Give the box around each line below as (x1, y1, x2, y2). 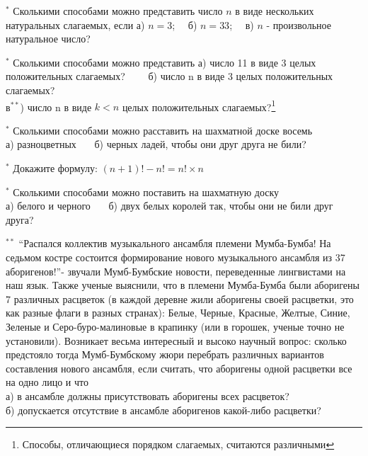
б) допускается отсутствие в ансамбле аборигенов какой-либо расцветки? (6, 402, 321, 417)
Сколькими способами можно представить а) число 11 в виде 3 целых (13, 55, 316, 69)
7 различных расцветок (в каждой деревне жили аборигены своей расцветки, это (6, 291, 354, 306)
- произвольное (266, 17, 331, 32)
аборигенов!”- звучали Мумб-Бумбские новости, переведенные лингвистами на (6, 263, 346, 278)
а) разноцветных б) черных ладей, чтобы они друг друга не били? (6, 137, 306, 152)
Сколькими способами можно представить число (13, 4, 223, 18)
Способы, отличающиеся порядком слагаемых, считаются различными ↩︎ (22, 437, 335, 452)
